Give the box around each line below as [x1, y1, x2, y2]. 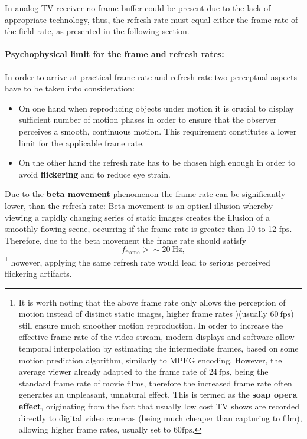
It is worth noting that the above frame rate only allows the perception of [18, 296, 286, 308]
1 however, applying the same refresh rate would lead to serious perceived [5, 254, 270, 268]
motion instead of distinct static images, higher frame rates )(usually [18, 307, 267, 320]
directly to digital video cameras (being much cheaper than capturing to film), [18, 411, 302, 424]
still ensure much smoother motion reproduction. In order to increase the [18, 319, 283, 331]
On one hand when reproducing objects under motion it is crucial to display [18, 101, 294, 114]
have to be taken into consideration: [5, 82, 135, 94]
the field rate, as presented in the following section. [5, 25, 190, 37]
